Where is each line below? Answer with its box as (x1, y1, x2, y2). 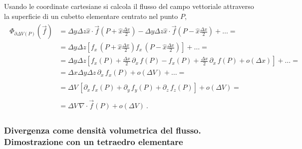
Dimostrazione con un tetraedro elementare (4, 135, 183, 148)
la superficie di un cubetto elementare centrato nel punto (4, 10, 178, 21)
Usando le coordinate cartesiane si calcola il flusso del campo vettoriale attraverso (4, 1, 254, 11)
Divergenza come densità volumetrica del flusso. (4, 124, 201, 136)
